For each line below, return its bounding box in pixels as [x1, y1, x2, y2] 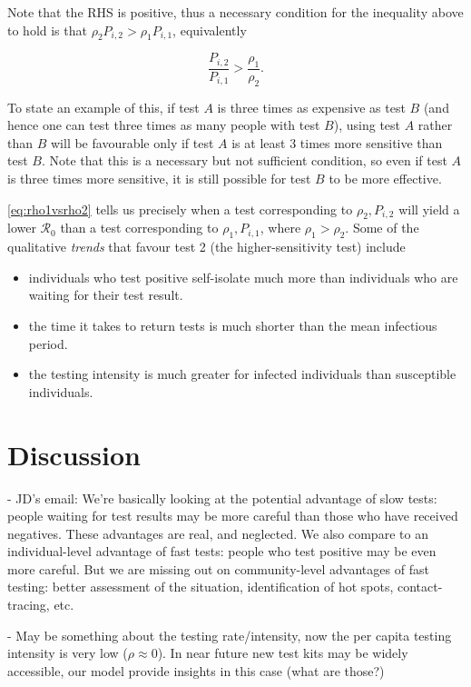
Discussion [7, 435, 141, 473]
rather [417, 115, 453, 134]
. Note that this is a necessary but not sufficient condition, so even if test [41, 151, 447, 170]
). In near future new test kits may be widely [157, 643, 408, 662]
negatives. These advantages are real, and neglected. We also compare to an [7, 523, 428, 543]
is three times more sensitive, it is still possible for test [7, 169, 311, 188]
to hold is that [7, 20, 87, 39]
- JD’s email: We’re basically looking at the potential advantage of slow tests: [7, 488, 437, 507]
